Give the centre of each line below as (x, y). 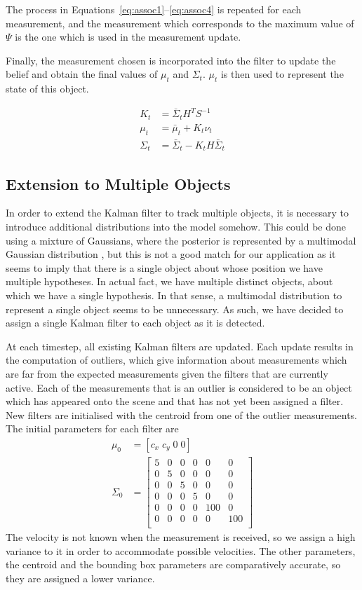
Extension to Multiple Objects (118, 183)
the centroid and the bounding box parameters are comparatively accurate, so (173, 564)
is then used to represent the (282, 74)
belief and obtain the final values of (82, 74)
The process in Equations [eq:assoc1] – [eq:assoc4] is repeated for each (154, 9)
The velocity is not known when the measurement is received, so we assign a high (181, 537)
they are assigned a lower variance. (80, 578)
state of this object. (47, 89)
